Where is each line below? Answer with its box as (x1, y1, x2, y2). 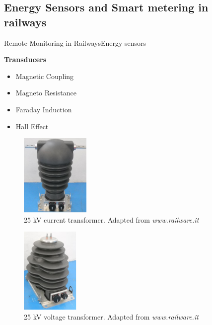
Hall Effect (15, 121, 49, 131)
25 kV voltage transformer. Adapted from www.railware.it (24, 311, 199, 322)
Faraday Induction (15, 104, 72, 114)
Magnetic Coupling (15, 71, 74, 81)
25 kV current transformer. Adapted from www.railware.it (24, 214, 199, 225)
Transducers (4, 54, 47, 65)
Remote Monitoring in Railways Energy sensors (4, 37, 146, 48)
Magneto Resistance (15, 87, 76, 98)
